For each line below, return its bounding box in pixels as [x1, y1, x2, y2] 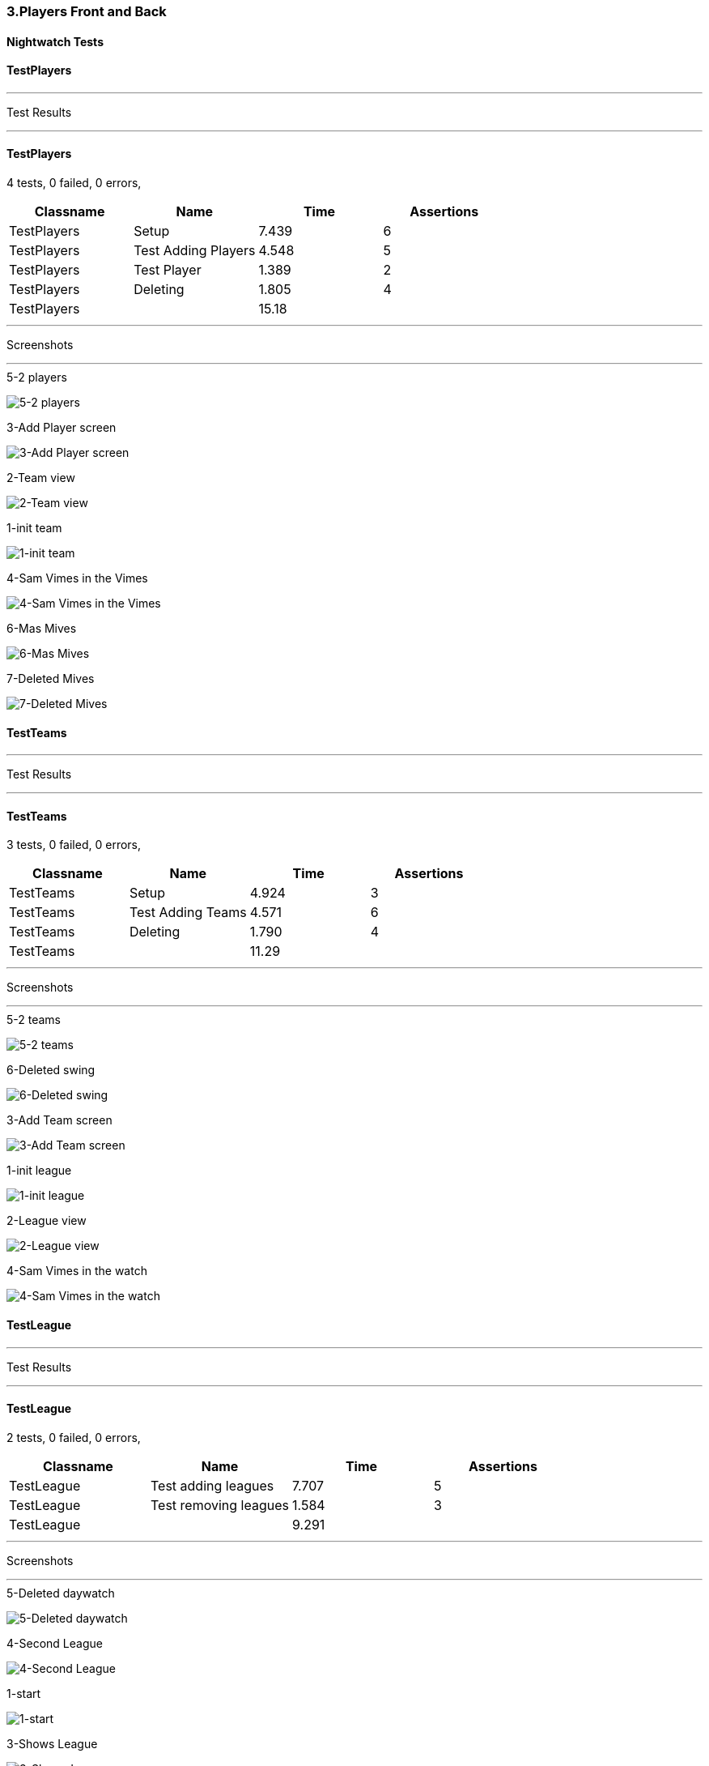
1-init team [6, 521, 62, 535]
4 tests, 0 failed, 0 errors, [6, 176, 142, 190]
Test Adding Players [134, 242, 256, 259]
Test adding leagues [151, 1477, 274, 1494]
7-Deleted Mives [6, 672, 95, 686]
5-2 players [6, 370, 67, 385]
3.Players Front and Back [6, 3, 167, 19]
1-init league [6, 1163, 72, 1178]
